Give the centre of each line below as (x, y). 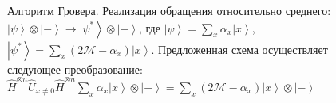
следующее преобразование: (75, 69)
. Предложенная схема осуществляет (239, 49)
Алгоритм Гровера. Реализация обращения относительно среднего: (169, 10)
